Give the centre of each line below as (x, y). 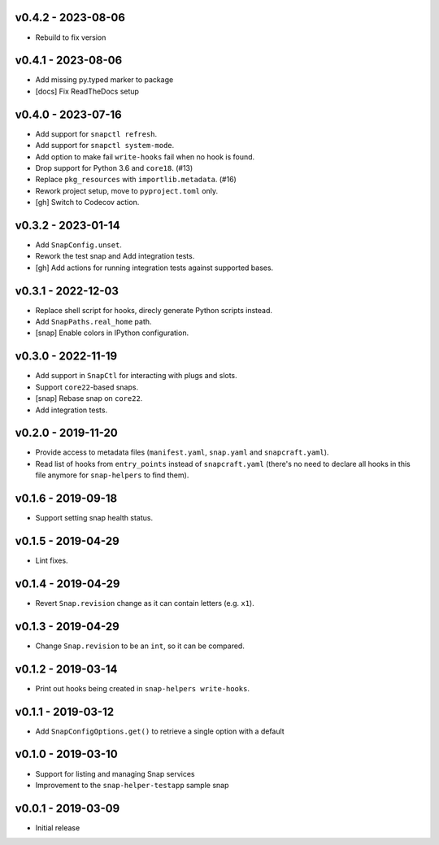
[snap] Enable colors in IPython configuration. (112, 333)
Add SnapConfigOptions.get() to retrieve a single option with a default (160, 731)
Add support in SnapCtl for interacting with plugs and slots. (136, 376)
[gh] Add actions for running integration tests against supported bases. (154, 268)
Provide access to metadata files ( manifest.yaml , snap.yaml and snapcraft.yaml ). (182, 452)
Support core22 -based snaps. (87, 387)
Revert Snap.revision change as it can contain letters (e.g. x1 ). (145, 603)
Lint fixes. (52, 560)
